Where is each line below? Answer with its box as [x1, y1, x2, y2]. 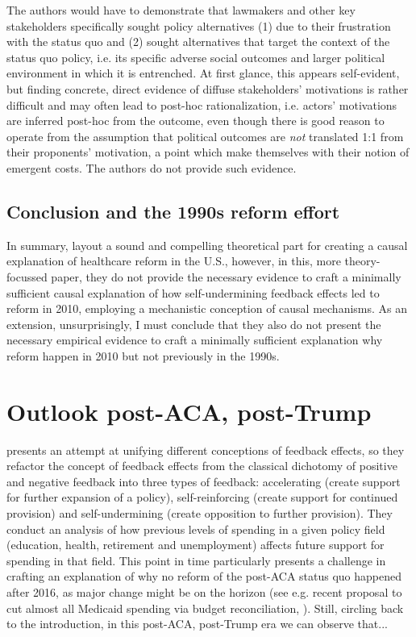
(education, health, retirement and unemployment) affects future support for [6, 536, 385, 553]
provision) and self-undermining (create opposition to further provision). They [6, 504, 393, 521]
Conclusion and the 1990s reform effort [6, 198, 340, 223]
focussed [6, 268, 48, 285]
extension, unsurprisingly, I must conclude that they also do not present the [6, 315, 381, 332]
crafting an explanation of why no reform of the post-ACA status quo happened [6, 568, 401, 585]
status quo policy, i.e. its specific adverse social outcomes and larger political [6, 48, 385, 65]
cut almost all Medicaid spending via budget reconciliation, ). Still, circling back [6, 599, 404, 616]
